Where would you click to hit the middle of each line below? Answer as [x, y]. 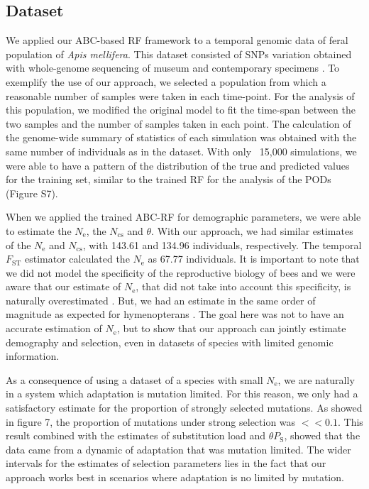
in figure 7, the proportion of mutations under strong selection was [151, 421]
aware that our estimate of [64, 286]
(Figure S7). [32, 193]
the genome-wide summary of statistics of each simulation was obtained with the [181, 137]
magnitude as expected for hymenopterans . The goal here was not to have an [175, 314]
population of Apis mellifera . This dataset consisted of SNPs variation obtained [179, 54]
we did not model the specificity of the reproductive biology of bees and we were [181, 272]
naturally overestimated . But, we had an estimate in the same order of [161, 300]
